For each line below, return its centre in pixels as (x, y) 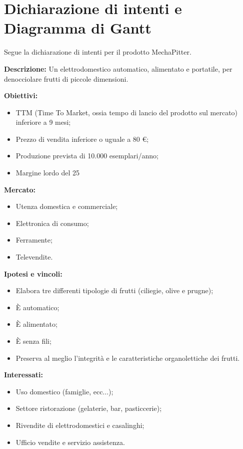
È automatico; (37, 307)
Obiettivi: (21, 95)
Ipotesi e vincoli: (33, 273)
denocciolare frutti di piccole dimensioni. (66, 78)
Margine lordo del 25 (48, 173)
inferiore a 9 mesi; (43, 122)
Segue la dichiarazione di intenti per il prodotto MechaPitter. (98, 52)
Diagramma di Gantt (78, 28)
